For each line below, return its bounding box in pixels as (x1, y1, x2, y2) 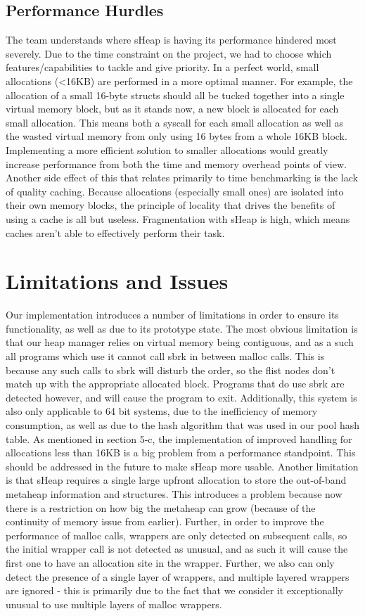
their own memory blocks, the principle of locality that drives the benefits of (6, 198, 335, 212)
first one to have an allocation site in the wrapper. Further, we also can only (6, 555, 335, 570)
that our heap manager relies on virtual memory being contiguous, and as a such (6, 335, 354, 349)
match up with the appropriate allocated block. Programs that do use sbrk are (6, 376, 345, 391)
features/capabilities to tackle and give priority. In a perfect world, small (6, 60, 319, 75)
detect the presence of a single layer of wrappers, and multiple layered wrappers (6, 569, 350, 584)
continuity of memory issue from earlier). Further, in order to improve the (6, 514, 324, 529)
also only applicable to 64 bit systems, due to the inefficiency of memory (6, 404, 318, 418)
